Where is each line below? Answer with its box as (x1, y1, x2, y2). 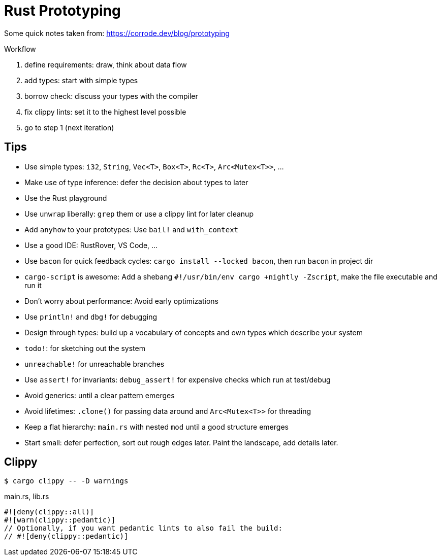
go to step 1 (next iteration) (24, 123, 114, 132)
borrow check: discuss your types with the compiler (24, 91, 198, 100)
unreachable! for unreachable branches (24, 359, 165, 368)
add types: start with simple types (24, 76, 138, 85)
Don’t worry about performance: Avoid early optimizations (24, 296, 218, 305)
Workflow (4, 44, 36, 53)
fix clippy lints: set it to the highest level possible (24, 107, 186, 116)
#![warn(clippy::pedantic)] (4, 516, 116, 524)
